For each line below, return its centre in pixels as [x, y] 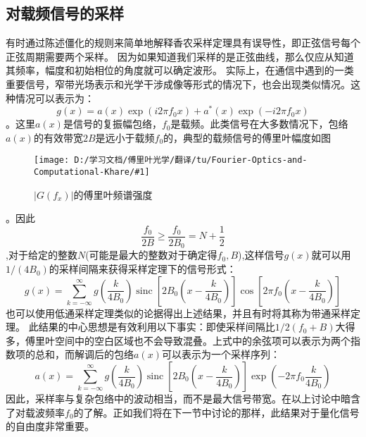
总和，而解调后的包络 [84, 354]
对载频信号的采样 [65, 13]
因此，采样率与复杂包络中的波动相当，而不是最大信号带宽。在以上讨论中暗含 [183, 399]
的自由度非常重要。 [50, 426]
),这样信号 [261, 255]
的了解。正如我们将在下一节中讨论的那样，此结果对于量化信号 [216, 412]
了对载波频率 [35, 412]
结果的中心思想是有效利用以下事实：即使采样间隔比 [157, 327]
